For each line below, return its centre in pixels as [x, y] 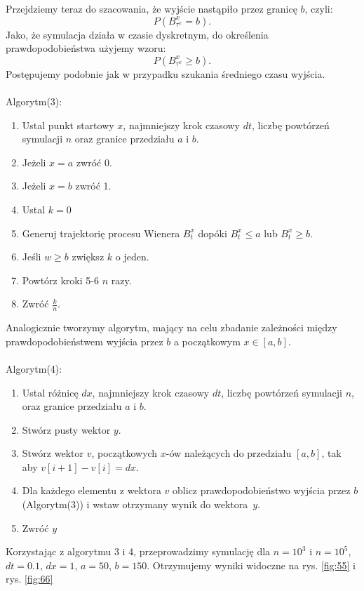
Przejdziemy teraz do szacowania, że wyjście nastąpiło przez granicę [151, 8]
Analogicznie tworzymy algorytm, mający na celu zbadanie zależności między [171, 327]
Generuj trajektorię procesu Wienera [101, 233]
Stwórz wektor [53, 453]
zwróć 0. [94, 162]
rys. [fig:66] [29, 579]
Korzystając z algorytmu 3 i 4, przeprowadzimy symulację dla [138, 551]
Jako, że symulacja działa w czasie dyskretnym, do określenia [137, 34]
